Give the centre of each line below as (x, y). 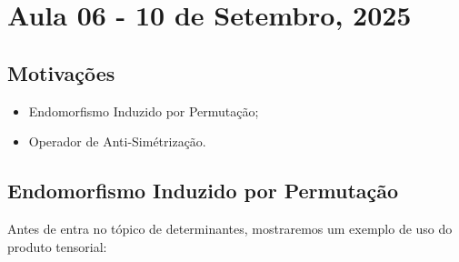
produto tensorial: (57, 246)
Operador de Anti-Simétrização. (117, 141)
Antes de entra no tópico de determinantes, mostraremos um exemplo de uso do (230, 228)
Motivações (61, 72)
